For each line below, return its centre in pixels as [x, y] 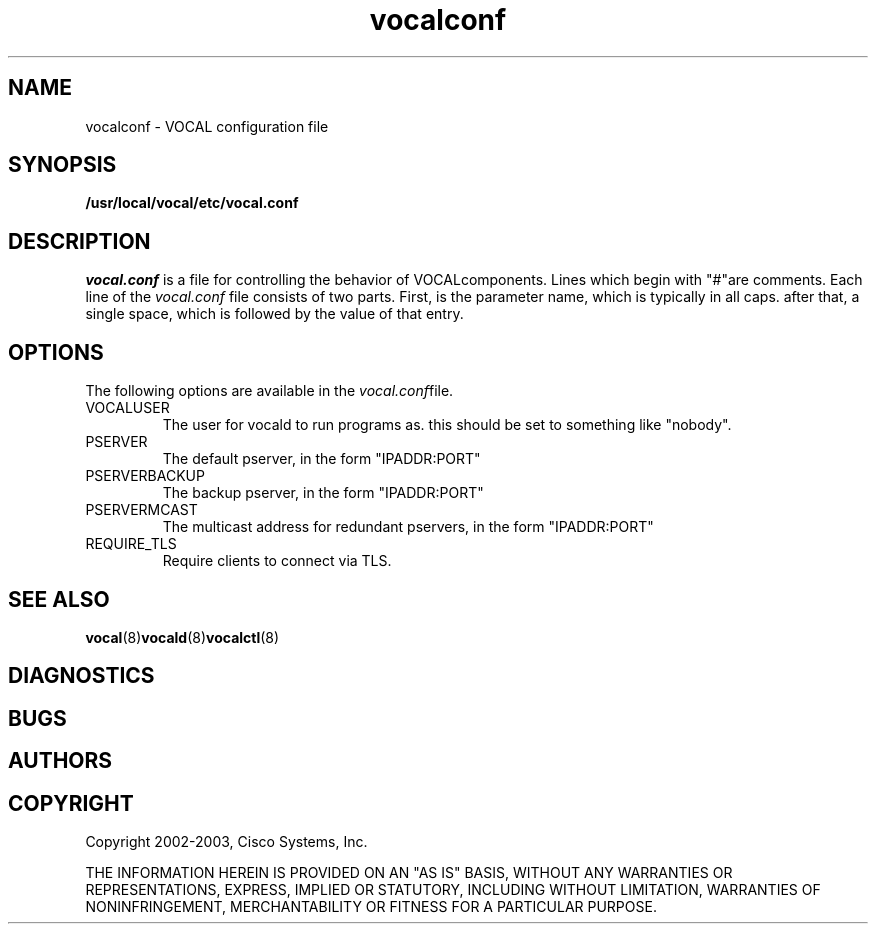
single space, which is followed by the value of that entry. [274, 314]
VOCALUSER [127, 408]
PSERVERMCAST [141, 510]
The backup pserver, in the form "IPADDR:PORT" [323, 493]
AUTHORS [60, 761]
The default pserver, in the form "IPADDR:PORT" [321, 459]
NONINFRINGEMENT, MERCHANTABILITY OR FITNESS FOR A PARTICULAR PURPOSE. [371, 907]
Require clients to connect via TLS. [277, 561]
